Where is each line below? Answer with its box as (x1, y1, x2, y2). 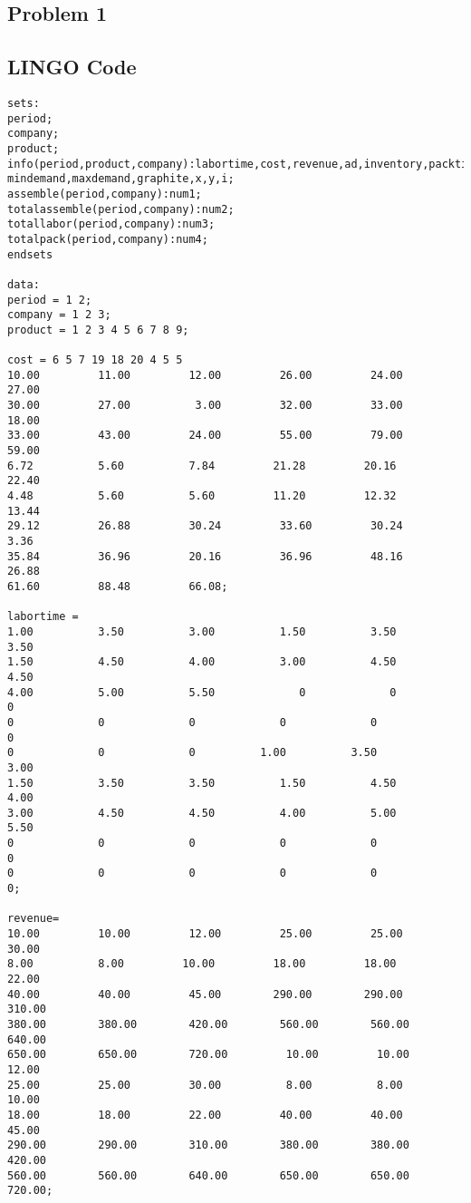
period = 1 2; (7, 293, 92, 306)
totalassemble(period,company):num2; (7, 202, 235, 216)
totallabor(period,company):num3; (7, 218, 216, 231)
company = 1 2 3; (7, 308, 111, 322)
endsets (7, 247, 53, 261)
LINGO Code (7, 53, 137, 81)
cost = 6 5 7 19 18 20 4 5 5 (7, 354, 183, 367)
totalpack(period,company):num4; (7, 232, 208, 246)
